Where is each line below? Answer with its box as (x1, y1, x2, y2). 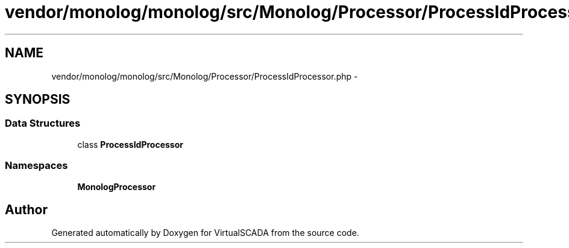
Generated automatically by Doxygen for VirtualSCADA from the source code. (51, 227, 359, 238)
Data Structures (5, 117, 81, 130)
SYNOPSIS (5, 92, 71, 107)
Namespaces (5, 159, 68, 172)
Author (5, 202, 48, 217)
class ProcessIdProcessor (77, 139, 183, 150)
